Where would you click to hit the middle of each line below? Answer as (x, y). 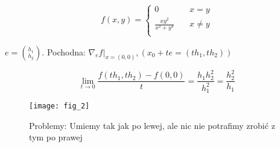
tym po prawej (56, 137)
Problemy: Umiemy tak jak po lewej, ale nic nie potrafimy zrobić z (152, 125)
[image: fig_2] (59, 106)
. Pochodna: (64, 52)
